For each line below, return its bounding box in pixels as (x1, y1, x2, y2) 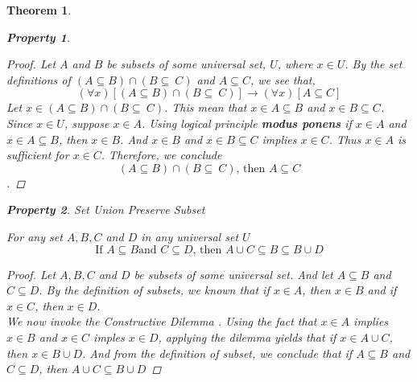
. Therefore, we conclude (101, 146, 222, 163)
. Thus (328, 130, 361, 147)
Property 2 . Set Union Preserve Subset (6, 201, 205, 218)
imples (93, 328, 125, 345)
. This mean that (163, 99, 247, 116)
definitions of (6, 71, 71, 88)
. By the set (345, 55, 403, 72)
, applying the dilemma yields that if (158, 328, 336, 345)
